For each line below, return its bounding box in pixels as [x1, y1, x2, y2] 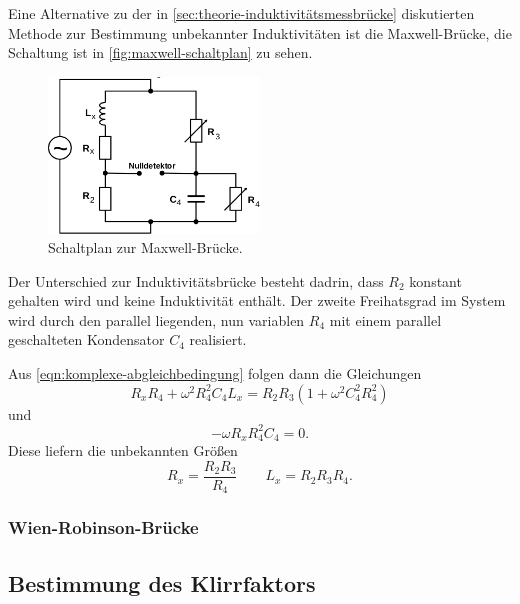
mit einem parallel [329, 309, 442, 330]
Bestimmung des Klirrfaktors [8, 567, 316, 598]
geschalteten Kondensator [8, 329, 165, 350]
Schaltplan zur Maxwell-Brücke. [48, 237, 243, 258]
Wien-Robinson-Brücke [8, 515, 199, 540]
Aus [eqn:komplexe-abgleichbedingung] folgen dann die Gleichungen [8, 363, 422, 384]
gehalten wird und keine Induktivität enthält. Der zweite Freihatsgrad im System [8, 290, 506, 311]
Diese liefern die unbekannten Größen [8, 440, 238, 461]
